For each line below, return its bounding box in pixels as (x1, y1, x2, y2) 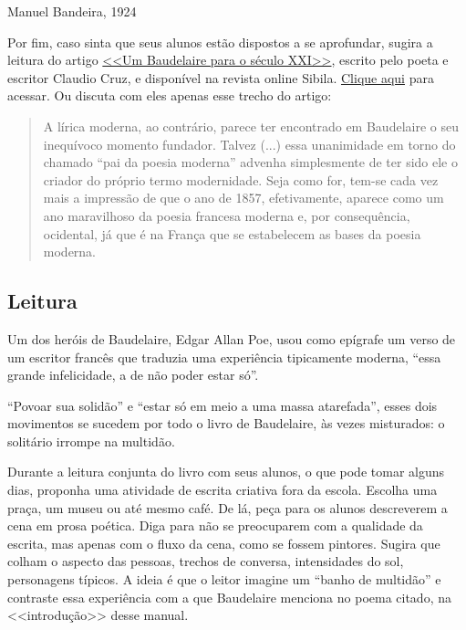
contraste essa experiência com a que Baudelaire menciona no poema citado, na (7, 587, 451, 606)
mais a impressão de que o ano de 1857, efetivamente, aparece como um (43, 188, 444, 207)
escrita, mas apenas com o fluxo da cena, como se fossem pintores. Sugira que (7, 533, 440, 552)
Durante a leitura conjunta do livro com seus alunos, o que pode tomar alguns (7, 462, 445, 481)
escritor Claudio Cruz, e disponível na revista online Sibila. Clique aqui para (7, 68, 434, 87)
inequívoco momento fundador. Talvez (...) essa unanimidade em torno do (43, 134, 456, 153)
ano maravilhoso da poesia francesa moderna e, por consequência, (43, 205, 410, 225)
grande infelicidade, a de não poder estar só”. (7, 365, 259, 384)
